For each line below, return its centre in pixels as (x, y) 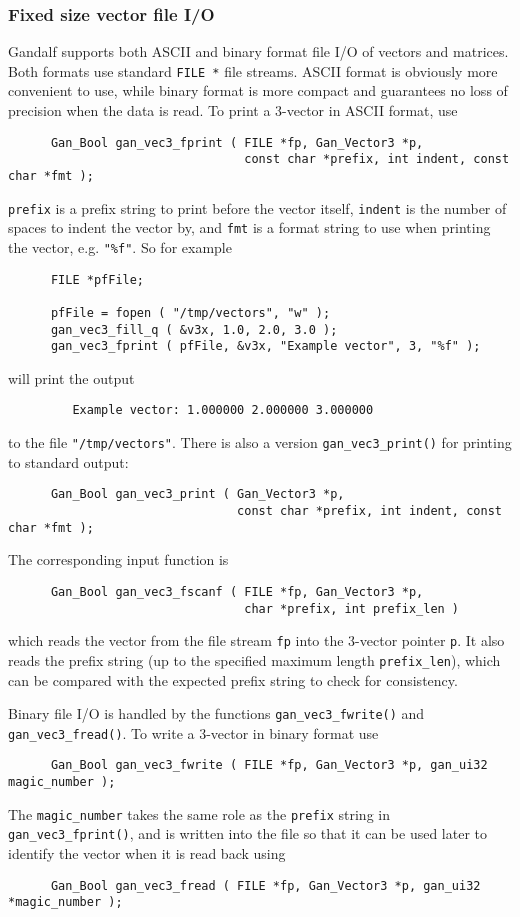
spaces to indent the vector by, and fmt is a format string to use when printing (249, 227)
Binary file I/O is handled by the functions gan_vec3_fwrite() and (216, 713)
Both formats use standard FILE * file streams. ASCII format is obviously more (253, 70)
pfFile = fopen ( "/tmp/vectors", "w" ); (190, 312)
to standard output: (68, 461)
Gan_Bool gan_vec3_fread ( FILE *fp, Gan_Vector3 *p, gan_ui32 (265, 885)
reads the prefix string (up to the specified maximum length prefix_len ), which (254, 659)
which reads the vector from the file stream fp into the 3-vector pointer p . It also (256, 640)
